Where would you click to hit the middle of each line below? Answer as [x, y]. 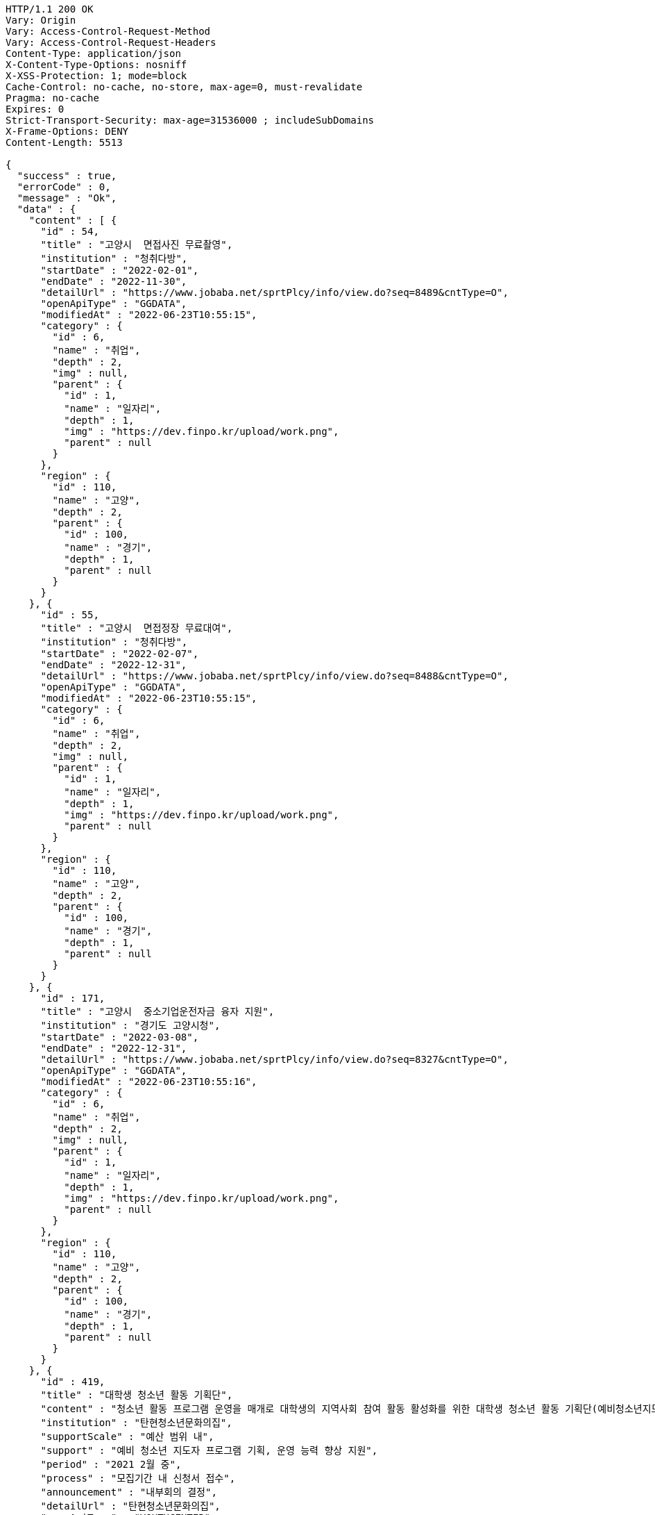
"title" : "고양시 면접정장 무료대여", [137, 628]
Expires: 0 [35, 109]
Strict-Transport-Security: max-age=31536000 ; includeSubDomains [190, 120]
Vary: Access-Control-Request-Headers [111, 42]
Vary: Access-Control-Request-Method [108, 31]
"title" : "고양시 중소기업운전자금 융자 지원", [158, 1011]
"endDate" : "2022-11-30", [114, 281]
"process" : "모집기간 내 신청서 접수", [138, 1478]
